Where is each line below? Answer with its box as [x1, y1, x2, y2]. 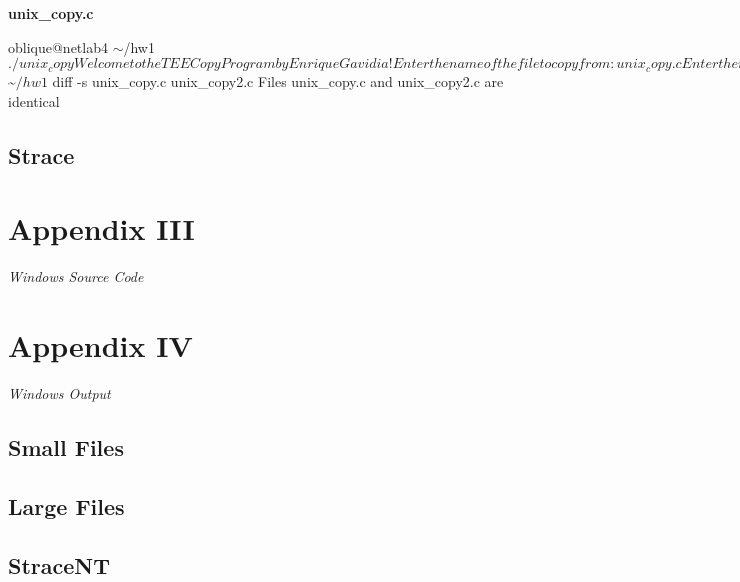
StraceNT [8, 549, 110, 580]
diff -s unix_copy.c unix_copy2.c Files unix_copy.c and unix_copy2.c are [52, 71, 504, 92]
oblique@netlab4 [8, 36, 108, 57]
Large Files [8, 490, 125, 521]
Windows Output [8, 383, 111, 403]
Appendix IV [8, 325, 193, 366]
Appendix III [8, 208, 195, 249]
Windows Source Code [8, 266, 144, 287]
